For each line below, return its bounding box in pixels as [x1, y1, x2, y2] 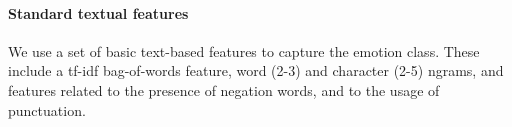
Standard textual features [8, 2, 189, 23]
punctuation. [8, 99, 86, 120]
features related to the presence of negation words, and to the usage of [8, 79, 440, 100]
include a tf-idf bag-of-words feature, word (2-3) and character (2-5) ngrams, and [8, 60, 504, 81]
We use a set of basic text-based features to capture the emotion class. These [8, 40, 480, 61]
